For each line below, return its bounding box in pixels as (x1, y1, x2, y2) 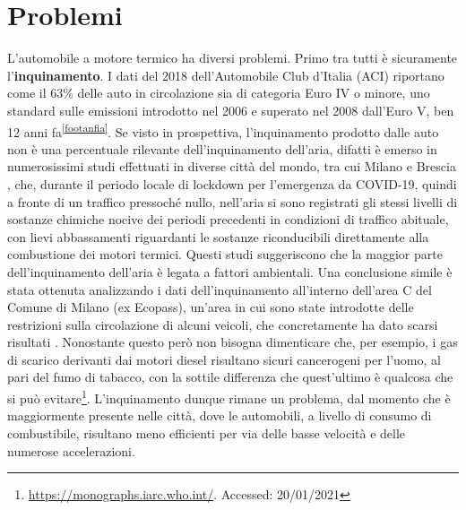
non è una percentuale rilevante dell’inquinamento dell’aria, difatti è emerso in (7, 139, 437, 158)
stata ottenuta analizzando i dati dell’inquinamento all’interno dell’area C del (7, 280, 432, 298)
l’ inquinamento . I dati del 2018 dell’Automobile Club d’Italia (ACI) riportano (7, 65, 444, 84)
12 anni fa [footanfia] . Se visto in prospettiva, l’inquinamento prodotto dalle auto (7, 119, 439, 141)
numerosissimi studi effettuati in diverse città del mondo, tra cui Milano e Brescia (7, 157, 456, 176)
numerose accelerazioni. (7, 441, 135, 460)
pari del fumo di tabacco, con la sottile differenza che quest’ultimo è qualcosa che (7, 367, 453, 386)
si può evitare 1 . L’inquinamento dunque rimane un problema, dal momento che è (7, 386, 451, 407)
